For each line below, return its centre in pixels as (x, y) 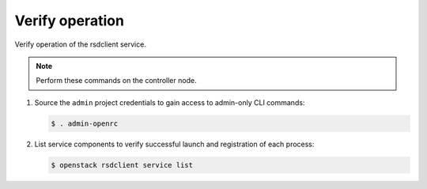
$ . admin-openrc (85, 123)
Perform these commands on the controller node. (116, 81)
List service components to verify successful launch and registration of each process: (174, 144)
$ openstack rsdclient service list (122, 165)
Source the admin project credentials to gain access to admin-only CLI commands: (170, 102)
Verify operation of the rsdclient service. (80, 44)
